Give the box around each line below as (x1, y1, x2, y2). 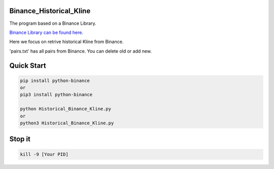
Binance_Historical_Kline (9, 7, 91, 15)
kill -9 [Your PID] (20, 151, 68, 157)
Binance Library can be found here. (9, 29, 84, 35)
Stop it (9, 135, 30, 144)
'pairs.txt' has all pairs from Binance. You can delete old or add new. (9, 48, 152, 54)
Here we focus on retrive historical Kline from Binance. (9, 38, 124, 45)
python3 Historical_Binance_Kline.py (20, 120, 114, 126)
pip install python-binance (20, 77, 90, 83)
